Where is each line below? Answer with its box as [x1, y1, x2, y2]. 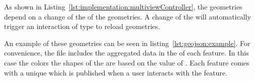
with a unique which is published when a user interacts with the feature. [4, 67, 227, 77]
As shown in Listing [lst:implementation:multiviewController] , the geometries [4, 1, 242, 11]
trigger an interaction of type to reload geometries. [4, 21, 160, 31]
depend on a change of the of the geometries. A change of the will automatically [4, 11, 251, 21]
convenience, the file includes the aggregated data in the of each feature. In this [4, 47, 249, 58]
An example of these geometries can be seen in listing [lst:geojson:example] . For [4, 37, 250, 48]
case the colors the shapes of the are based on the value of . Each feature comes [4, 57, 249, 67]
